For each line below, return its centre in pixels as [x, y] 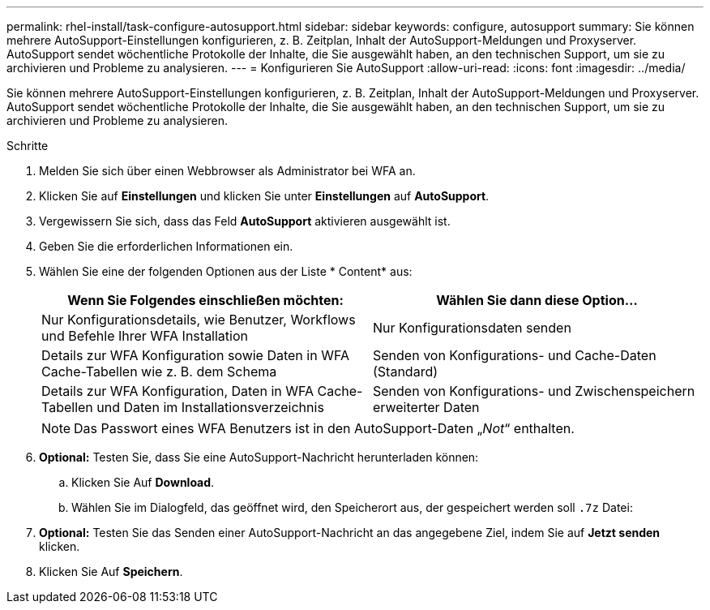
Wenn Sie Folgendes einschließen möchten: [205, 300]
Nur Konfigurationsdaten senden [472, 328]
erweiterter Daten [426, 407]
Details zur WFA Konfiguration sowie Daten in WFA [195, 355]
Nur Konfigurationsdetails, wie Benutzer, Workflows [199, 320]
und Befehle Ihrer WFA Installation [145, 336]
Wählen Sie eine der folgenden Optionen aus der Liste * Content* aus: [226, 271]
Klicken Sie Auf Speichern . [111, 571]
